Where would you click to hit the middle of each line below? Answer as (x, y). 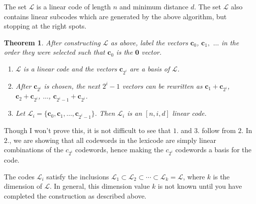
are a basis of (150, 68)
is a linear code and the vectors (70, 68)
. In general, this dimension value (100, 186)
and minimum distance (154, 6)
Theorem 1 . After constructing (52, 42)
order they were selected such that (55, 52)
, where (194, 176)
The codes (19, 176)
